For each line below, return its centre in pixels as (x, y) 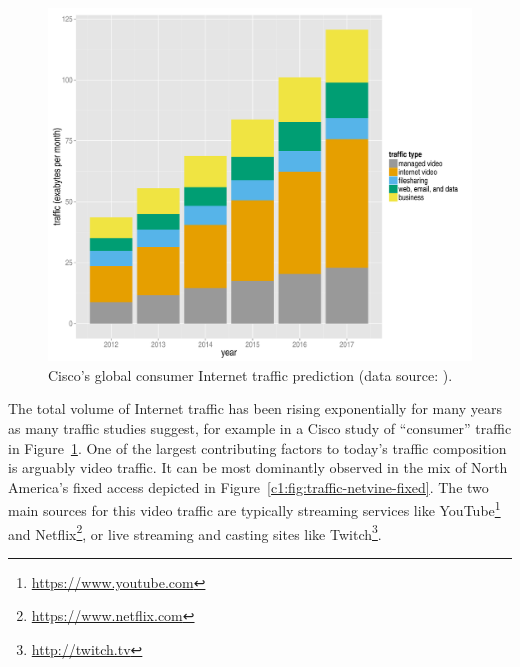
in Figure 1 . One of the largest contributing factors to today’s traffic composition (257, 447)
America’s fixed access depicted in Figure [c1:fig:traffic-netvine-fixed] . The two (248, 486)
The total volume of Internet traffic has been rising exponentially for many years (255, 408)
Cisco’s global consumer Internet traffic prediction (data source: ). (250, 374)
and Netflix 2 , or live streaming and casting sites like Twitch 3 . (195, 532)
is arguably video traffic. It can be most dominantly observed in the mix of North (258, 467)
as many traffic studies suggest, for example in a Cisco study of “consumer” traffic (260, 427)
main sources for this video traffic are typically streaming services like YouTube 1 (254, 508)
